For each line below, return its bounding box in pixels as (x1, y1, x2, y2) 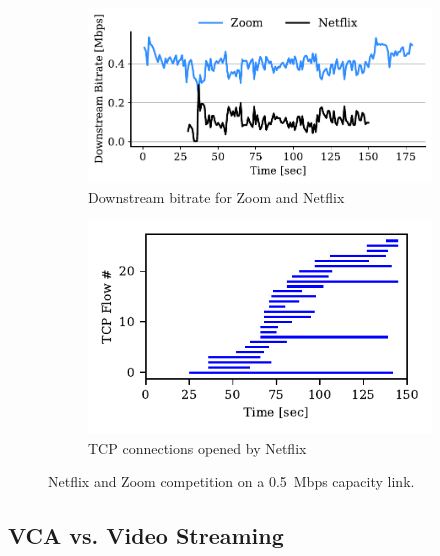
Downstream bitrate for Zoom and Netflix (88, 186, 345, 207)
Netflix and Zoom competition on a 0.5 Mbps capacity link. (48, 471, 415, 492)
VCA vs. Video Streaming (8, 520, 284, 551)
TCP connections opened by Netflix (88, 437, 307, 458)
